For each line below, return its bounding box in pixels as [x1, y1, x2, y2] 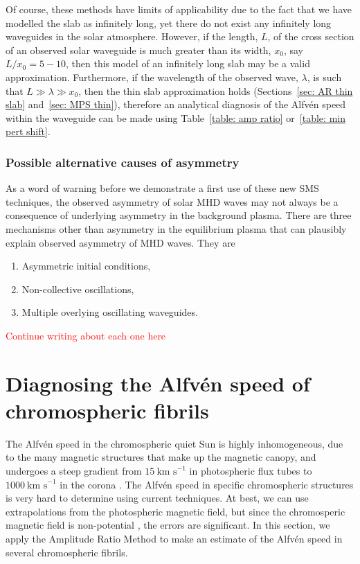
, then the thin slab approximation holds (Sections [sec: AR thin [78, 83, 353, 98]
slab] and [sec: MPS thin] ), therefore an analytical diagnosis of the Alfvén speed [6, 97, 346, 112]
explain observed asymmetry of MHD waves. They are [6, 235, 235, 249]
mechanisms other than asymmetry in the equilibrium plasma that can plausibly [6, 221, 347, 236]
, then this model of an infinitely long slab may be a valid [66, 56, 310, 71]
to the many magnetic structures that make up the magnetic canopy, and [6, 450, 316, 464]
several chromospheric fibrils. [6, 545, 128, 559]
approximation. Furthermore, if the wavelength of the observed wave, [6, 69, 298, 84]
